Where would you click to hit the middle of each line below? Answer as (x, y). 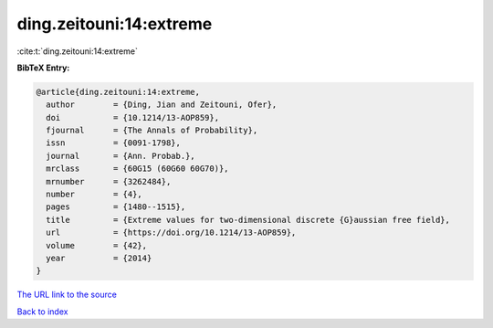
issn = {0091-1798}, (114, 143)
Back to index (42, 312)
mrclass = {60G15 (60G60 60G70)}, (137, 169)
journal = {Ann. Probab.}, (121, 156)
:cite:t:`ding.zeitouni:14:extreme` (78, 51)
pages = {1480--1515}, (116, 207)
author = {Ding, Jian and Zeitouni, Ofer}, (162, 105)
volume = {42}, (97, 245)
